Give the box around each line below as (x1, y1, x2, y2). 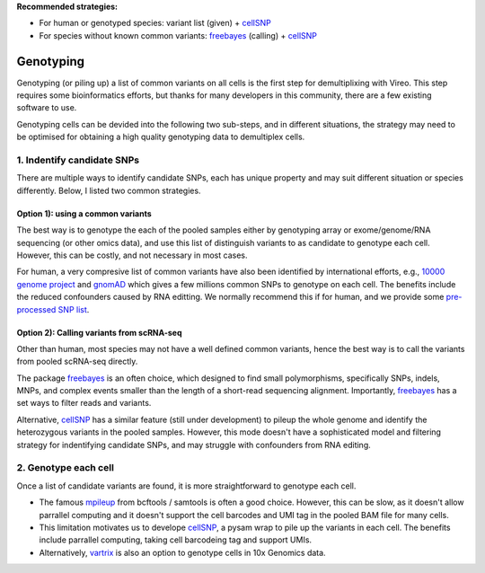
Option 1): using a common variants (16, 207, 152, 219)
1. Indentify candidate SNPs (16, 154, 139, 166)
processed (16, 304, 57, 314)
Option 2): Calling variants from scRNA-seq (16, 327, 183, 338)
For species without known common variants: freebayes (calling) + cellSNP (39, 30, 318, 40)
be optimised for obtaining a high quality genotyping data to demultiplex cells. (16, 131, 305, 143)
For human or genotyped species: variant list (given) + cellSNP (39, 18, 271, 29)
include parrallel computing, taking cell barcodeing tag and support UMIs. (39, 534, 313, 545)
